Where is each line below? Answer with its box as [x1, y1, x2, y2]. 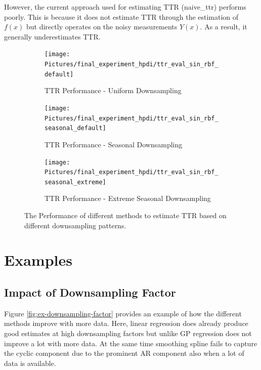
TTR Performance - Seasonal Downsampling [45, 139, 183, 149]
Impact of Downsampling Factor [4, 284, 176, 300]
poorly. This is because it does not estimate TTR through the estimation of [4, 11, 239, 22]
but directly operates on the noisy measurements [26, 21, 178, 32]
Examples [4, 250, 72, 270]
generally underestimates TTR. [4, 31, 101, 42]
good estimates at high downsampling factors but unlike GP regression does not [4, 328, 252, 339]
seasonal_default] [45, 125, 106, 132]
